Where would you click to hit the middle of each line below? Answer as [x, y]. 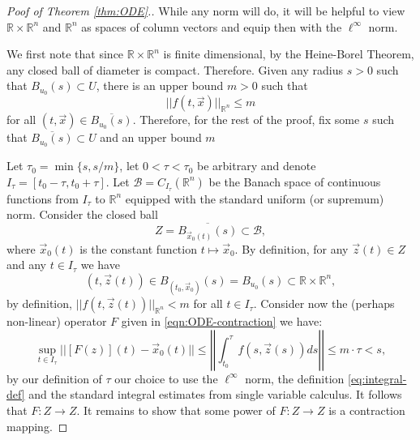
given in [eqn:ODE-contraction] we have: [222, 321]
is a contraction [367, 410]
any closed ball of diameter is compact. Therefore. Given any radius [175, 69]
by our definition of [54, 378]
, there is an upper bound [160, 85]
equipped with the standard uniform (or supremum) [255, 198]
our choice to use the [166, 378]
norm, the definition [295, 378]
